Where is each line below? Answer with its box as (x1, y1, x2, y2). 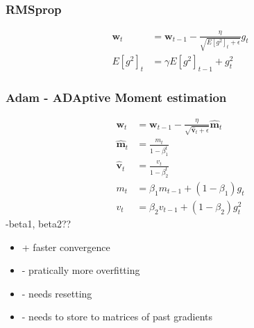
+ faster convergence (22, 239, 110, 254)
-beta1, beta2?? (6, 216, 71, 231)
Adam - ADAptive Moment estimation (6, 89, 227, 106)
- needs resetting (22, 286, 92, 300)
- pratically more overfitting (22, 263, 140, 277)
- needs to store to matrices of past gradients (22, 309, 213, 324)
